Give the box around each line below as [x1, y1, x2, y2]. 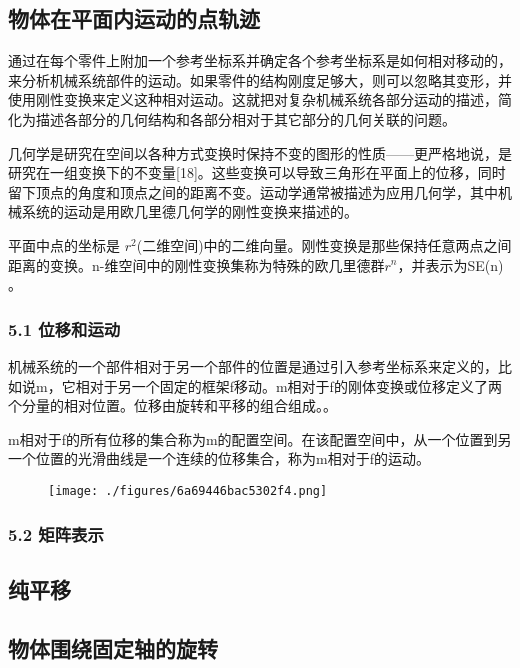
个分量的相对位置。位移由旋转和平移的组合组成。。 [8, 395, 337, 416]
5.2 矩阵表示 [8, 521, 104, 546]
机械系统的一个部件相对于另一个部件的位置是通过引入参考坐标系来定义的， [8, 355, 498, 376]
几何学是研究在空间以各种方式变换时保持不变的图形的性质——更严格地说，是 [8, 142, 512, 163]
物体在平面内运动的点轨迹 [8, 3, 260, 34]
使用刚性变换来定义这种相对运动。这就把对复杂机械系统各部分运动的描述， [8, 89, 498, 110]
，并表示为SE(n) [397, 254, 504, 275]
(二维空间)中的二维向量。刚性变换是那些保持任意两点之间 [136, 234, 512, 255]
